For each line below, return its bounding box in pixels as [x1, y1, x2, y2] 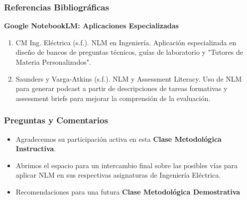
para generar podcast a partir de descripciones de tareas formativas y [15, 83, 228, 94]
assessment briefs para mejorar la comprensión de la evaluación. [15, 93, 211, 103]
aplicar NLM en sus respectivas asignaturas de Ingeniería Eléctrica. [15, 170, 221, 180]
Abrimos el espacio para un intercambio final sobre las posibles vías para [15, 160, 238, 170]
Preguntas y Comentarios [4, 114, 108, 126]
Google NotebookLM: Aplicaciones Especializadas [4, 20, 179, 31]
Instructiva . [15, 143, 56, 154]
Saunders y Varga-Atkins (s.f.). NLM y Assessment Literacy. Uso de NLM [15, 73, 242, 84]
